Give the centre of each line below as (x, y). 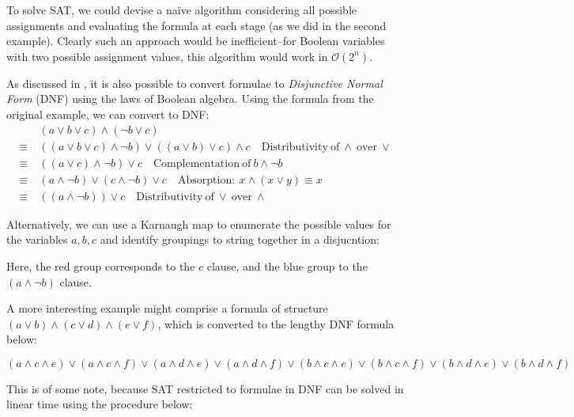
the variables (37, 239)
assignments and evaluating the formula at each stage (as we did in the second (196, 25)
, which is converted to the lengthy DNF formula (276, 323)
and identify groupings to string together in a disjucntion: (240, 239)
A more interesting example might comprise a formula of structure (167, 308)
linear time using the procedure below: (100, 404)
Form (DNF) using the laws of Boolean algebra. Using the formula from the (190, 99)
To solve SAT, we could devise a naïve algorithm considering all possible (182, 9)
